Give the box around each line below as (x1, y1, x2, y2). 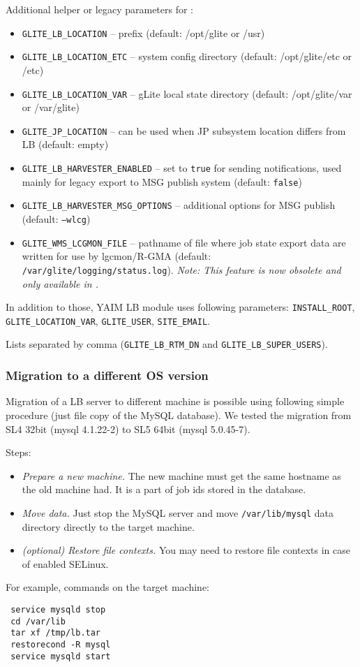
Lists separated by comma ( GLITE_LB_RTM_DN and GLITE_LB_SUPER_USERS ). (6, 337, 328, 351)
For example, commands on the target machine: (6, 580, 209, 594)
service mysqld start (10, 651, 111, 661)
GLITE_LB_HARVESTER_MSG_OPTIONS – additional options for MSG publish (22, 198, 336, 212)
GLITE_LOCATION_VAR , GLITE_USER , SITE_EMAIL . (6, 313, 211, 328)
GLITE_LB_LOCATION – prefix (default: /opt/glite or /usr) (22, 25, 265, 40)
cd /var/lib (10, 616, 66, 626)
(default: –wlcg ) (22, 211, 91, 226)
